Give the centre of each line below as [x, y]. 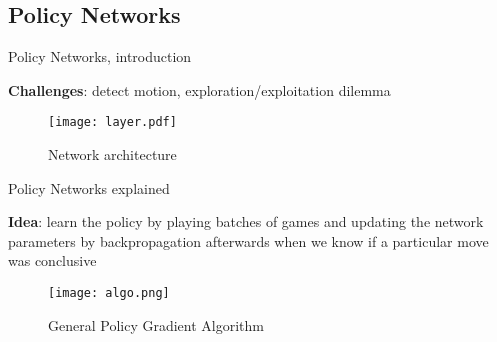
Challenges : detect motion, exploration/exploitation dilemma [199, 89]
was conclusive [52, 260]
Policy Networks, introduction [100, 56]
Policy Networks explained [89, 187]
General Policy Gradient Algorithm [156, 324]
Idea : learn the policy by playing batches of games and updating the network [246, 221]
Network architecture [112, 154]
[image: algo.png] [109, 293]
